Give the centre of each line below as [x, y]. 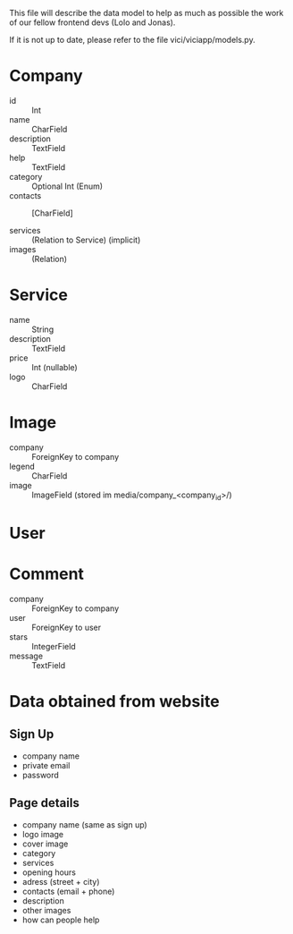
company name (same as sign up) [84, 824]
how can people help [61, 920]
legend [22, 466]
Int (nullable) [54, 367]
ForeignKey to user [66, 627]
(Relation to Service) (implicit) [86, 240]
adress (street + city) [61, 881]
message [26, 656]
